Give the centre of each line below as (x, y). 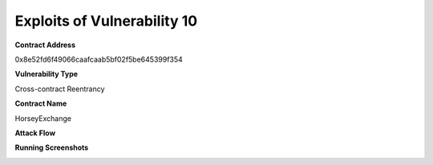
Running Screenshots (52, 147)
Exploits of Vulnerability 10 (106, 21)
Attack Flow (35, 133)
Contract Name (41, 103)
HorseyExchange (43, 118)
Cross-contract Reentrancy (60, 89)
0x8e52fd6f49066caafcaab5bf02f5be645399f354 (99, 59)
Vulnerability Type (47, 74)
